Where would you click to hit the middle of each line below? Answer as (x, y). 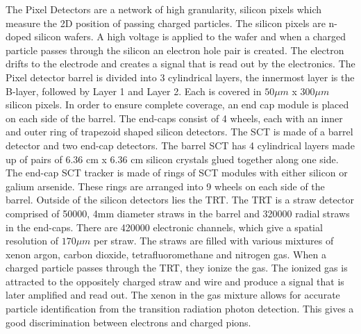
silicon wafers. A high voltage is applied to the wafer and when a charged (190, 36)
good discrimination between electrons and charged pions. (128, 322)
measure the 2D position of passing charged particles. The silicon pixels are (166, 23)
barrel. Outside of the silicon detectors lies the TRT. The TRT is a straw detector (180, 200)
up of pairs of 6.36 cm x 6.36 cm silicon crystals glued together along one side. (172, 159)
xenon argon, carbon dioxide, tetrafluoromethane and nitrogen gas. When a (166, 254)
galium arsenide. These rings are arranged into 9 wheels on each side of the (165, 186)
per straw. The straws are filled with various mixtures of (214, 241)
